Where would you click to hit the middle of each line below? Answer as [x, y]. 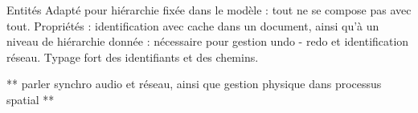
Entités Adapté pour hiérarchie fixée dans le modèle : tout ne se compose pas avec [209, 10]
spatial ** [31, 99]
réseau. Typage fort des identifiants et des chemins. [133, 56]
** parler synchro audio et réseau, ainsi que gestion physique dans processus [194, 84]
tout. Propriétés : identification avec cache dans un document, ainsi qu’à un [193, 25]
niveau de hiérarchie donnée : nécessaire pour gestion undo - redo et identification [208, 41]
